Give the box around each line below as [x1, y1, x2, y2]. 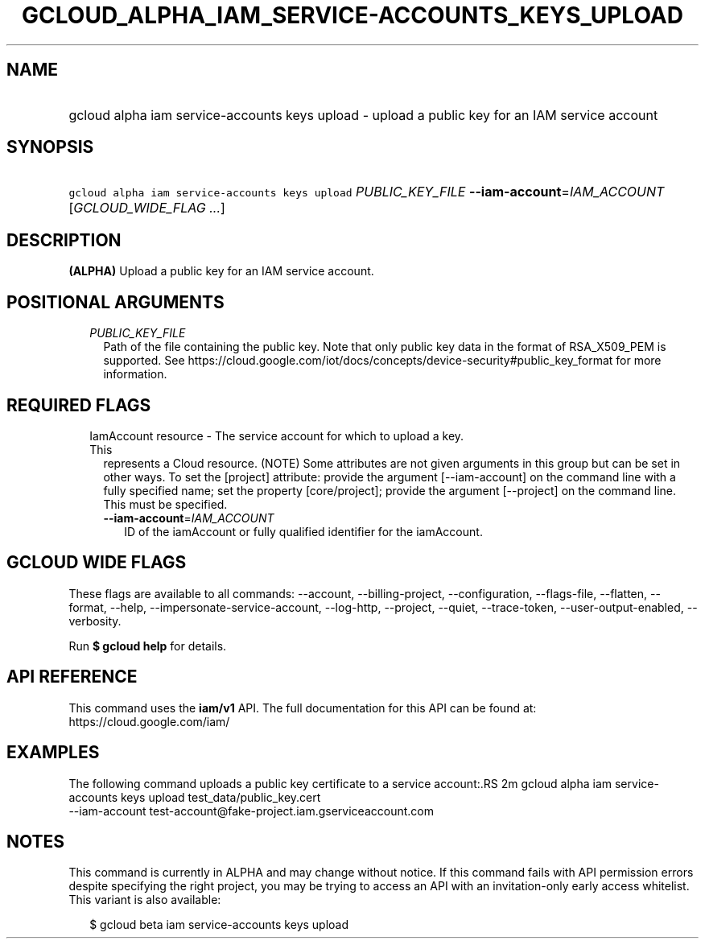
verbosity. [68, 613, 122, 628]
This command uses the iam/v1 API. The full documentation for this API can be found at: [68, 700, 537, 715]
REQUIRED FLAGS [6, 394, 151, 415]
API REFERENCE [6, 666, 138, 687]
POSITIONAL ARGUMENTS [6, 291, 225, 312]
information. [103, 367, 167, 382]
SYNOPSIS [6, 137, 94, 158]
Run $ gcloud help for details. [68, 638, 227, 653]
